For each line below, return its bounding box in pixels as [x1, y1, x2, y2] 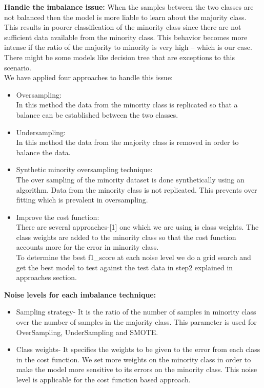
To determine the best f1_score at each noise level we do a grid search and [16, 252, 251, 263]
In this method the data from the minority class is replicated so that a [16, 99, 238, 110]
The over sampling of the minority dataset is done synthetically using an [16, 174, 245, 184]
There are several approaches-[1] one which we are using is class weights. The [16, 221, 259, 232]
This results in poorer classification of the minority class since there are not [4, 22, 241, 32]
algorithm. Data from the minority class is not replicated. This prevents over [16, 184, 257, 195]
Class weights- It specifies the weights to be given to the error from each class [16, 344, 260, 355]
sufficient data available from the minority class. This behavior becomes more [4, 31, 248, 42]
